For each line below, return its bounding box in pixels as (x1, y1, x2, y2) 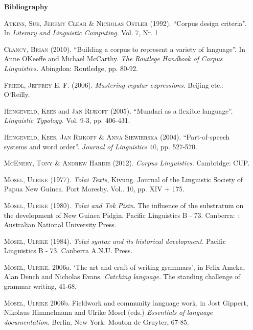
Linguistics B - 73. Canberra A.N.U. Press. (4, 245, 133, 256)
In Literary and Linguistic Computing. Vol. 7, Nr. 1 (4, 27, 159, 38)
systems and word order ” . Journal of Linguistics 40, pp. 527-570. (4, 141, 197, 151)
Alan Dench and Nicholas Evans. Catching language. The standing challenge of (4, 271, 240, 282)
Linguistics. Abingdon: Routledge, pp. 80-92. (4, 63, 138, 73)
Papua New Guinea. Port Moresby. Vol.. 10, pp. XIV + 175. (4, 184, 184, 194)
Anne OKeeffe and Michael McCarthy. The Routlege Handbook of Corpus (4, 53, 223, 64)
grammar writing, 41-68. (4, 281, 77, 291)
